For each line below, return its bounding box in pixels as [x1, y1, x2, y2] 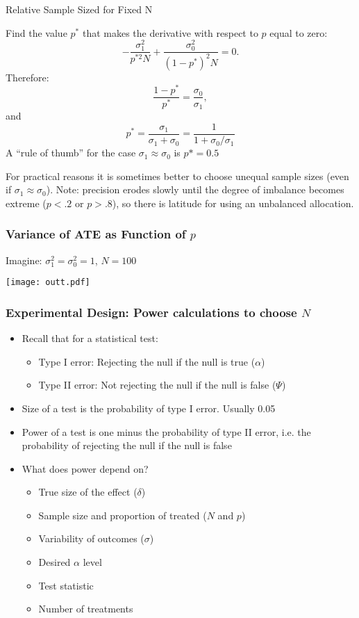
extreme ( [6, 195, 47, 210]
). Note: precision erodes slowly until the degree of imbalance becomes [46, 182, 344, 197]
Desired [38, 555, 71, 569]
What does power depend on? [22, 461, 149, 475]
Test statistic [38, 578, 94, 592]
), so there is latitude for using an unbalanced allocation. [112, 195, 354, 210]
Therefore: [6, 70, 49, 84]
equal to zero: [269, 25, 328, 40]
